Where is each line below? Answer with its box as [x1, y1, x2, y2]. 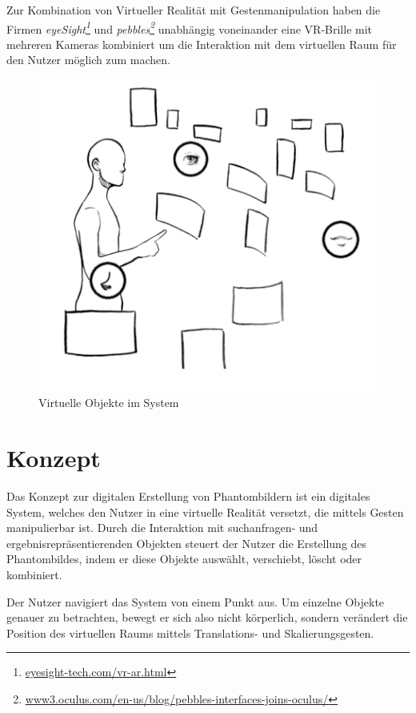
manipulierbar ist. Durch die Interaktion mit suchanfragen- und [6, 519, 318, 536]
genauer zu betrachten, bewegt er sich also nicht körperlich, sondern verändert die [6, 609, 408, 626]
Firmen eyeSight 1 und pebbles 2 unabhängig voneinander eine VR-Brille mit [6, 18, 373, 37]
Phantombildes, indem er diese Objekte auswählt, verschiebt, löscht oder [6, 550, 362, 567]
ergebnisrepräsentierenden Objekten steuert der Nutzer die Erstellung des [6, 534, 367, 551]
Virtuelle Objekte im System [38, 394, 179, 411]
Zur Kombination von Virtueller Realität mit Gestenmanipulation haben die [6, 2, 381, 18]
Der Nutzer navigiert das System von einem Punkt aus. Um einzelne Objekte [6, 593, 385, 610]
